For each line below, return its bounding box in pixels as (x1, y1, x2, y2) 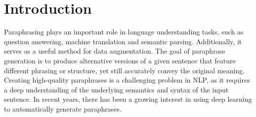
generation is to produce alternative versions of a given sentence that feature (4, 55, 236, 65)
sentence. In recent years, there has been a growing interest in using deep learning (4, 94, 252, 104)
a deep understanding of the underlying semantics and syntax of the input (4, 84, 229, 94)
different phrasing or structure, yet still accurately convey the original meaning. (4, 65, 245, 75)
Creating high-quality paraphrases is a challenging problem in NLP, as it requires (4, 75, 250, 85)
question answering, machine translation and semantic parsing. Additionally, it (4, 36, 242, 46)
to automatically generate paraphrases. (4, 103, 122, 114)
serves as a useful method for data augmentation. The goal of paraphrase (4, 46, 225, 56)
